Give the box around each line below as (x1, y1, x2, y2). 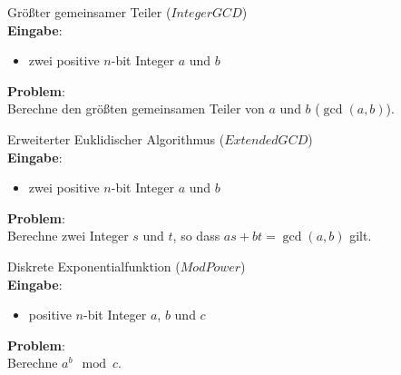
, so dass (172, 226, 220, 245)
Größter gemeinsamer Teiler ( (7, 3, 171, 21)
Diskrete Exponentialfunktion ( (7, 256, 181, 275)
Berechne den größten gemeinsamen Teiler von (7, 99, 265, 118)
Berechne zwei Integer (7, 226, 129, 245)
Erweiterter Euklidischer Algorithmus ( (7, 129, 225, 148)
